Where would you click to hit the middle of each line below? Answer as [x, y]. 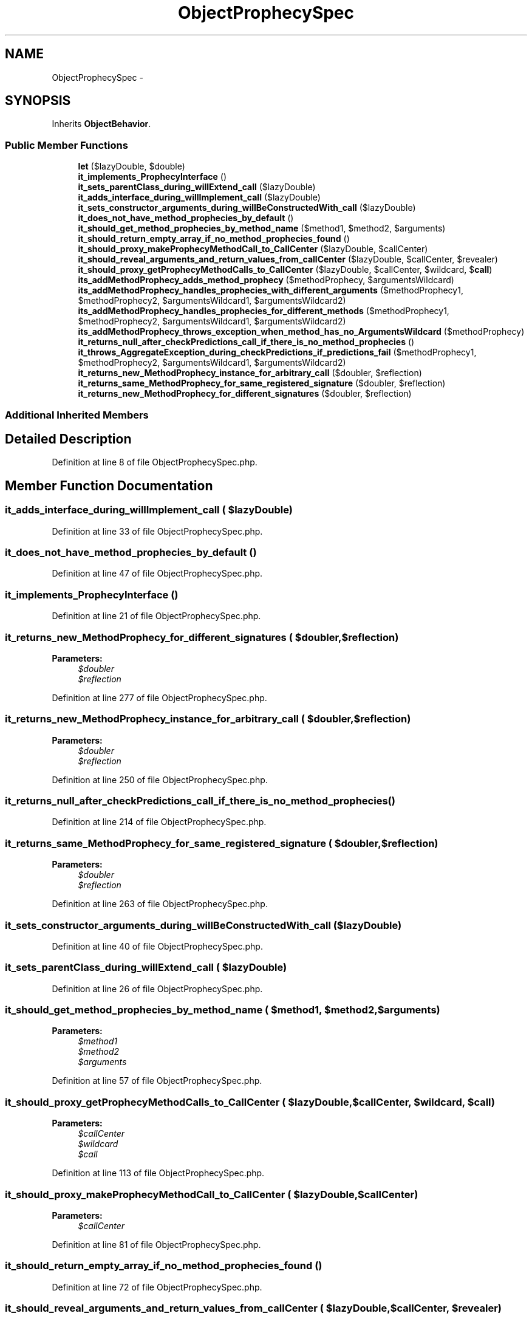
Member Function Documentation [109, 485]
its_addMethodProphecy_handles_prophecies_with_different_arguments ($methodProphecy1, [271, 290]
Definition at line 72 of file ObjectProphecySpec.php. [157, 1287]
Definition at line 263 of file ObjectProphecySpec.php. [160, 904]
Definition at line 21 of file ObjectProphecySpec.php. [156, 616]
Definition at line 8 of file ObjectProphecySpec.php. [155, 462]
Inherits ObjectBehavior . [101, 124]
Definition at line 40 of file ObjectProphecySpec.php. [157, 946]
